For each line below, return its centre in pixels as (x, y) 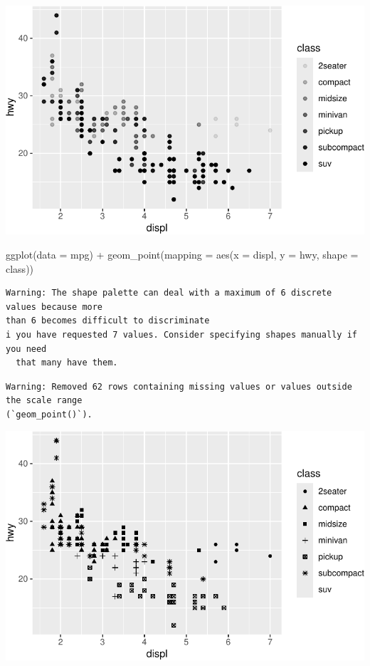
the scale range (44, 401)
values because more (54, 307)
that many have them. (67, 363)
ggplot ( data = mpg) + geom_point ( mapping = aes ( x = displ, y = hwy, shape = (182, 254)
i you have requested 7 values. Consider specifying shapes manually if (181, 334)
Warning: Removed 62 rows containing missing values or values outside (179, 386)
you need (26, 349)
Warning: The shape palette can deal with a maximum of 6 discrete (169, 293)
